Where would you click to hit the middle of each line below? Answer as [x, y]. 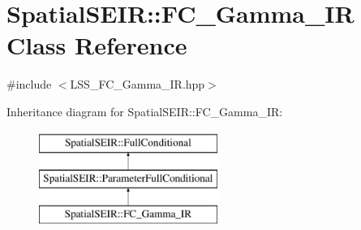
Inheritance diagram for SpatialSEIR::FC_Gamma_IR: [145, 111]
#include [29, 84]
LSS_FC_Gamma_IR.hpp [138, 84]
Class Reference [97, 45]
